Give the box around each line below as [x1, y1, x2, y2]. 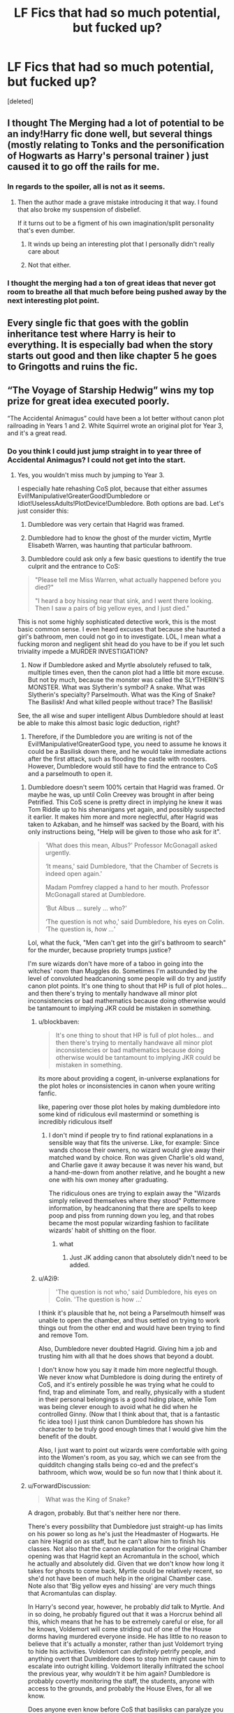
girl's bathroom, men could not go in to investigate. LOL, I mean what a [17, 632, 221, 641]
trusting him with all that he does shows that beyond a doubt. [38, 1352, 214, 1360]
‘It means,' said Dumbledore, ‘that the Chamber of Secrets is [45, 862, 219, 870]
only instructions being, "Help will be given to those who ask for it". [27, 828, 221, 836]
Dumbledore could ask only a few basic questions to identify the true [27, 555, 226, 563]
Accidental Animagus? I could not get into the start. [7, 455, 186, 465]
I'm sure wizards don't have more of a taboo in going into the [27, 959, 204, 968]
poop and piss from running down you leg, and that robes [48, 1211, 214, 1220]
